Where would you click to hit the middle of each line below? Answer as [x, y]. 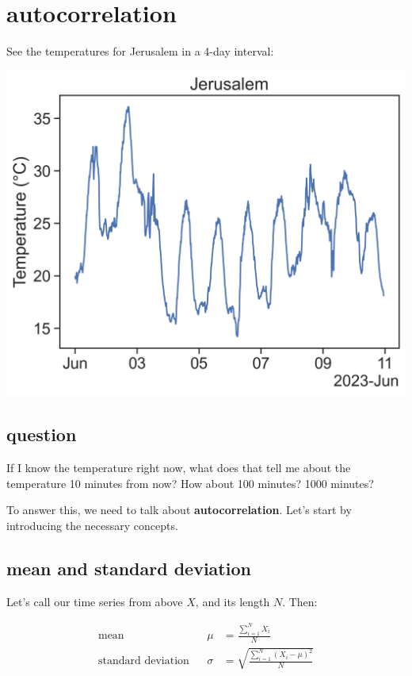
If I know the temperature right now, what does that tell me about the [179, 467]
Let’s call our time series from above [95, 601]
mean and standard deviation [129, 568]
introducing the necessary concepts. [92, 525]
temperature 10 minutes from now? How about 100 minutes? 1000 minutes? [190, 483]
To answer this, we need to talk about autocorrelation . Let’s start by [179, 510]
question [42, 434]
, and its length [233, 601]
